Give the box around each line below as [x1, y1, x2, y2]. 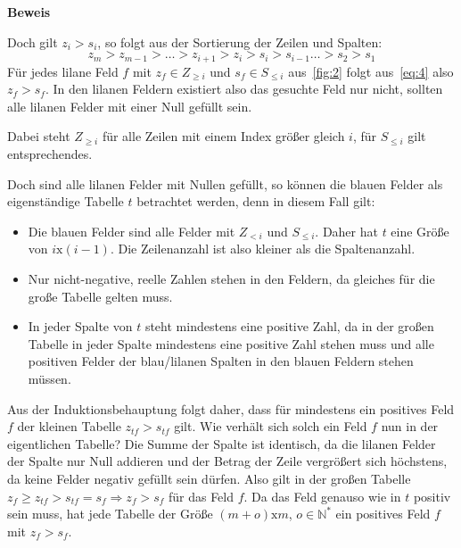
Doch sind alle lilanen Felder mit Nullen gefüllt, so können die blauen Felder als [7, 174, 443, 193]
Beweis [7, 3, 51, 21]
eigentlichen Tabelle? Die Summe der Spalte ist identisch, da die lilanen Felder [7, 434, 436, 453]
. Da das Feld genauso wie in [243, 486, 401, 505]
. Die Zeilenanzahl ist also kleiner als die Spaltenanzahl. [110, 239, 416, 258]
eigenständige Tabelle [7, 192, 124, 211]
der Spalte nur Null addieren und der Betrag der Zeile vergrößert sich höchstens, [7, 452, 448, 470]
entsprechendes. [7, 145, 93, 163]
